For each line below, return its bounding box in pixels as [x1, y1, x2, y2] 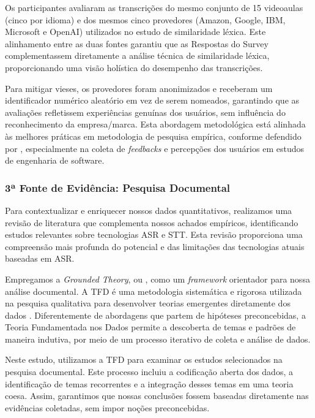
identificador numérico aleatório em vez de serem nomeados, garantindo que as [5, 94, 300, 107]
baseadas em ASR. [5, 252, 75, 265]
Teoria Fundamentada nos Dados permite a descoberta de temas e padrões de [5, 321, 296, 333]
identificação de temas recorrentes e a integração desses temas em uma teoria [5, 377, 294, 390]
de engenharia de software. [5, 154, 105, 167]
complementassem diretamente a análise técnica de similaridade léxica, [5, 49, 270, 62]
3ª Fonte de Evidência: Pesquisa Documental [5, 180, 231, 195]
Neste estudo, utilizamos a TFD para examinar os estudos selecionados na [5, 353, 283, 366]
